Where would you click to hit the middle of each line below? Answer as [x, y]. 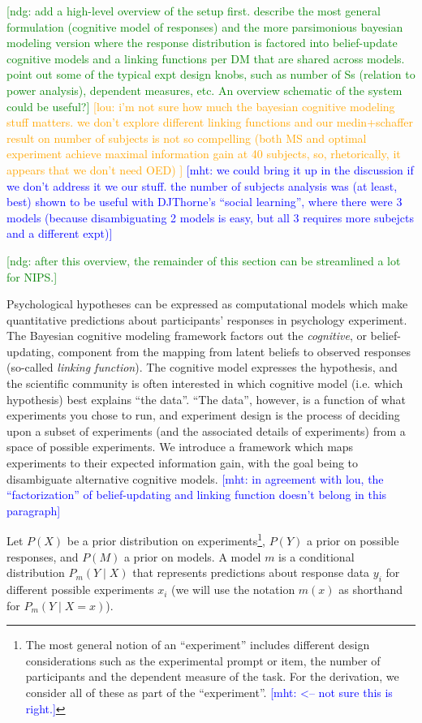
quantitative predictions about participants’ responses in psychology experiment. [207, 319]
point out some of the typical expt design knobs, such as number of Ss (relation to [211, 74]
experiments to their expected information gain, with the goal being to [183, 463]
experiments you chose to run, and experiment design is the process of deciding [203, 415]
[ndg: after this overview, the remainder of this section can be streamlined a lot [204, 260]
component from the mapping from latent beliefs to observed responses [234, 351]
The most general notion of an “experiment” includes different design [198, 645]
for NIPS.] [32, 276]
